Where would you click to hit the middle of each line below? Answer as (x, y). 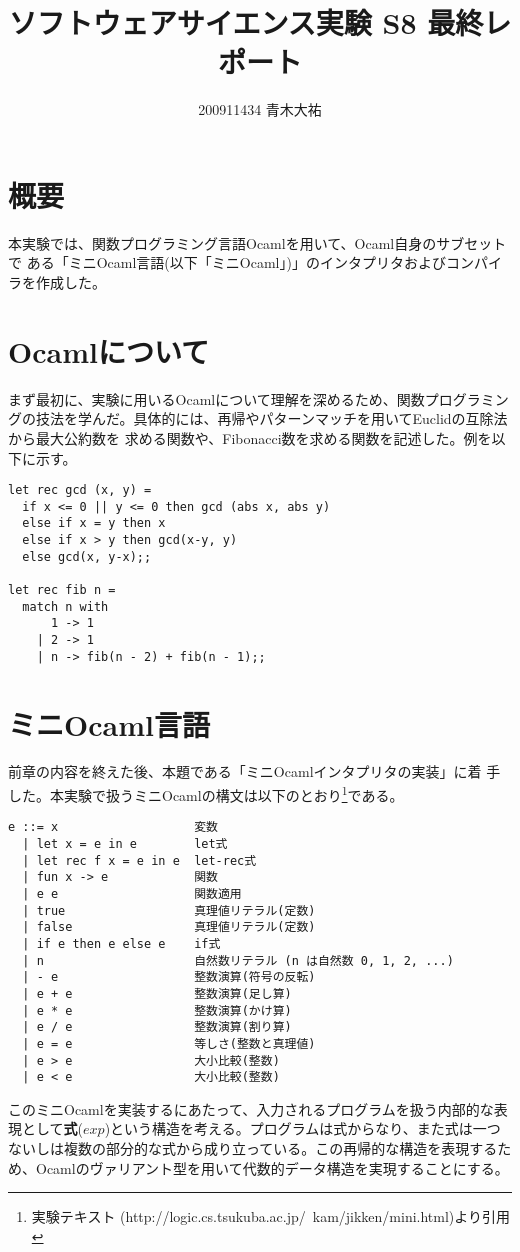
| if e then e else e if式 (121, 943)
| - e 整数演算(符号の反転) (169, 977)
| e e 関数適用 (132, 893)
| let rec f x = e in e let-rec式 (139, 860)
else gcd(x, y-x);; (87, 556)
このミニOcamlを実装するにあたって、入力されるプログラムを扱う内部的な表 (258, 1108)
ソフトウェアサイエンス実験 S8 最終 (246, 22)
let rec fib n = (62, 590)
